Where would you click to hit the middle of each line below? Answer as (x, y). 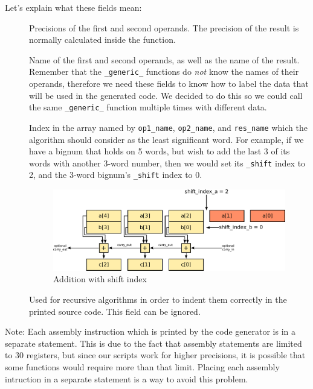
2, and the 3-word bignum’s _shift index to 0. (116, 175)
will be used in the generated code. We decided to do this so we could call (166, 95)
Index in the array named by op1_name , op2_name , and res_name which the (168, 127)
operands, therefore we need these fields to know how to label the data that (169, 84)
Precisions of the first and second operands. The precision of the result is (164, 27)
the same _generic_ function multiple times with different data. (148, 107)
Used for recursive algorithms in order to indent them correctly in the (158, 299)
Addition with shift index (100, 279)
